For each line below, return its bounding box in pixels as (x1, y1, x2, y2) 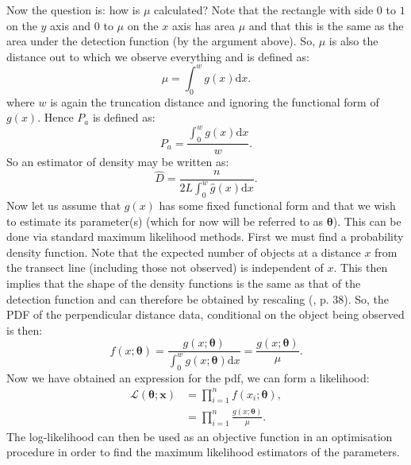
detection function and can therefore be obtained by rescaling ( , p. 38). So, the (6, 290, 390, 307)
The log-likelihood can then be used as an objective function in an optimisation (6, 428, 393, 444)
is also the (328, 33, 378, 49)
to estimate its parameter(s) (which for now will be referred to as (6, 212, 324, 229)
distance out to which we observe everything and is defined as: (6, 48, 309, 64)
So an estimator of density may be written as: (6, 153, 229, 170)
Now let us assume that (6, 196, 121, 213)
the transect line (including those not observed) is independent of (6, 259, 324, 276)
